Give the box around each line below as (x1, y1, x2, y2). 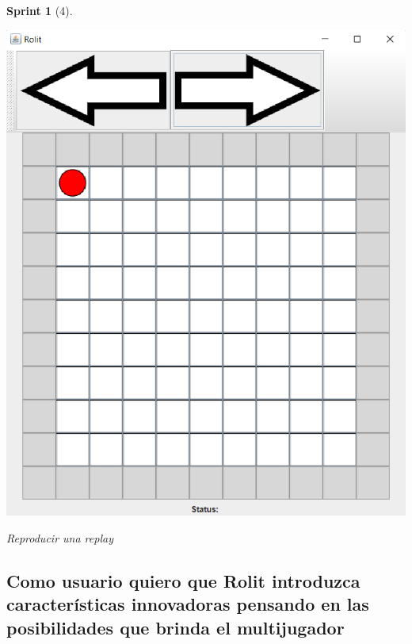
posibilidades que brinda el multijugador (6, 615, 345, 639)
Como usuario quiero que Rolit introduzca (6, 568, 360, 592)
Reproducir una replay (6, 529, 113, 546)
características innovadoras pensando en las (6, 592, 369, 616)
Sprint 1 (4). (6, 2, 73, 18)
